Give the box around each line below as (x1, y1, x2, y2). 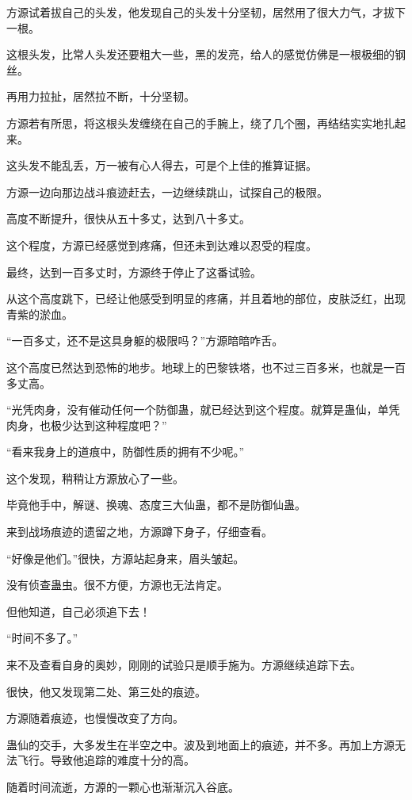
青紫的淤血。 (6, 305, 73, 322)
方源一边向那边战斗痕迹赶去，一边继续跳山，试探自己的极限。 (6, 183, 328, 200)
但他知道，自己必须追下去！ (6, 603, 151, 619)
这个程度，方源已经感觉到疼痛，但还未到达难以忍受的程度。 (6, 236, 317, 253)
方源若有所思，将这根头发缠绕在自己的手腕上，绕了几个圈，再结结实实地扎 (6, 114, 395, 131)
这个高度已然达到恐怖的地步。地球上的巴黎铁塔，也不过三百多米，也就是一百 (6, 358, 406, 375)
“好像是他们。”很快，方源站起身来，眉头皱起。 (6, 549, 245, 566)
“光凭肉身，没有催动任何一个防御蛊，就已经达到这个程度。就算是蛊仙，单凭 (6, 401, 400, 418)
